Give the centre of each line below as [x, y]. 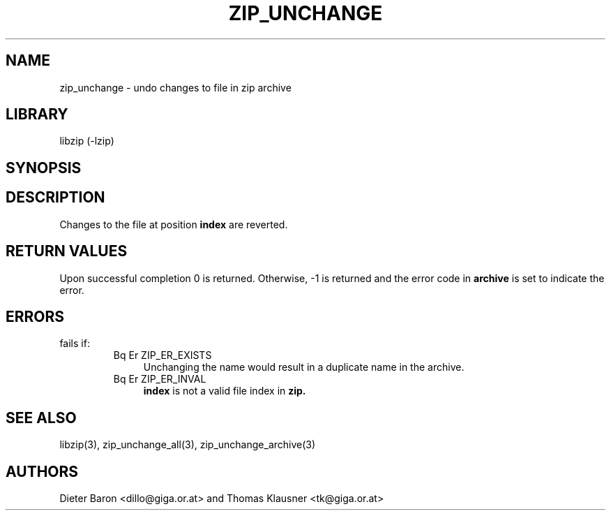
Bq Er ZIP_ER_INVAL [160, 379]
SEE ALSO [41, 418]
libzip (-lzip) [87, 141]
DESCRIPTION [55, 198]
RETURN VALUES [67, 251]
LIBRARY [37, 115]
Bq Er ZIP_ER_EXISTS [163, 355]
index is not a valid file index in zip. [225, 391]
